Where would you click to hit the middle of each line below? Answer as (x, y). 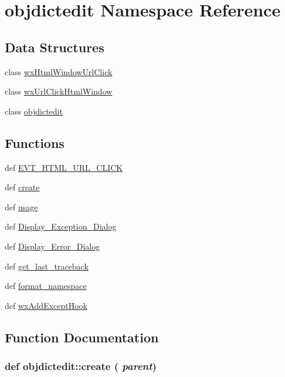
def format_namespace (46, 286)
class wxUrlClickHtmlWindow (59, 91)
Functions (35, 142)
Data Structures (55, 47)
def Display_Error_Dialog (52, 246)
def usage (21, 206)
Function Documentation (82, 337)
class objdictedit (34, 111)
